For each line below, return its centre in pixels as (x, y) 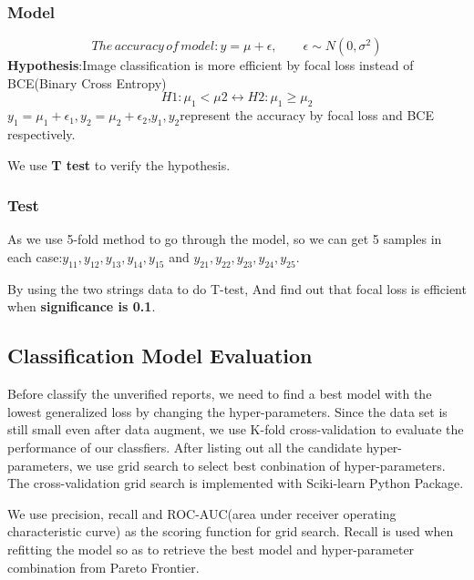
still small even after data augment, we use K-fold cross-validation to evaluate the (236, 429)
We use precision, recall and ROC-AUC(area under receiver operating (202, 513)
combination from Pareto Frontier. (103, 567)
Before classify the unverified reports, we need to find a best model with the (220, 394)
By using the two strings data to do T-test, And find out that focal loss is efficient (237, 288)
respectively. (41, 134)
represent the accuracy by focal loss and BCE (307, 115)
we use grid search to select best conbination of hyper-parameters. (261, 465)
